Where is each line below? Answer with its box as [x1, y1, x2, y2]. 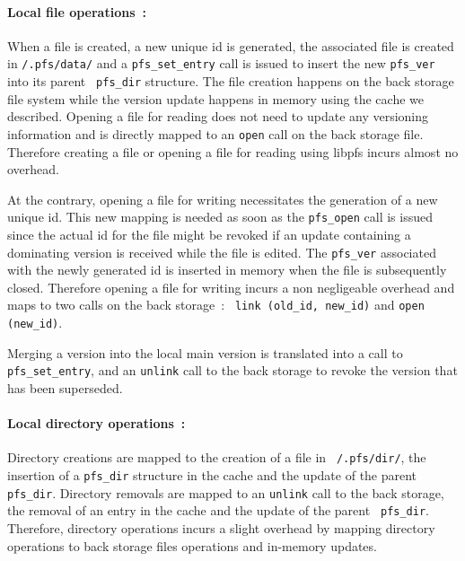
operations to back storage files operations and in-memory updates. [7, 536, 377, 555]
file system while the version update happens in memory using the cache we [7, 89, 424, 108]
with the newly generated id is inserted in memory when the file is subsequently [7, 260, 447, 279]
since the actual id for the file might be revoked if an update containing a [7, 224, 411, 243]
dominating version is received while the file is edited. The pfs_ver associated [7, 242, 436, 261]
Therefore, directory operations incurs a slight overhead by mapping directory [7, 519, 435, 537]
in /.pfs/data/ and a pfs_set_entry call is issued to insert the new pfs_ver [7, 54, 435, 73]
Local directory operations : [7, 414, 186, 433]
